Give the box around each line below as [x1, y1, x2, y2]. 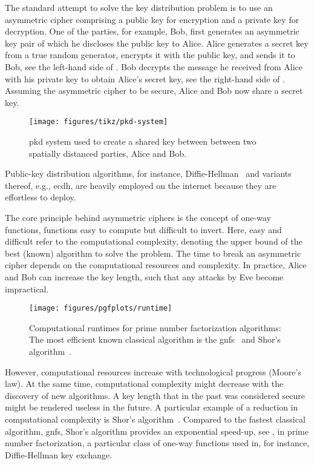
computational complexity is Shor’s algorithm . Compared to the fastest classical [5, 412, 306, 425]
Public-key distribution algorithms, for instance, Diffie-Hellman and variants [5, 167, 292, 180]
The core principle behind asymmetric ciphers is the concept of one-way [5, 211, 271, 223]
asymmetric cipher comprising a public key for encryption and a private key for [5, 13, 299, 25]
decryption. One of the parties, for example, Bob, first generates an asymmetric [5, 25, 299, 38]
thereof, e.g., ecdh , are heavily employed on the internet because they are [5, 179, 276, 191]
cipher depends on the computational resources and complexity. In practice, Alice [5, 259, 307, 271]
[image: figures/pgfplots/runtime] [29, 304, 172, 313]
